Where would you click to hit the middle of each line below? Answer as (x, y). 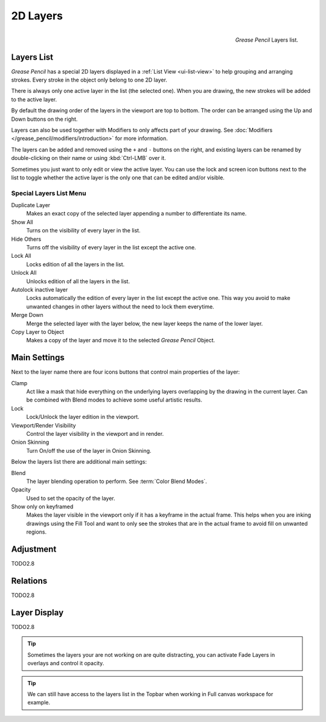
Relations (29, 580)
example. (39, 703)
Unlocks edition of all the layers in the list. (78, 281)
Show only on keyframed (42, 506)
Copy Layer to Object (38, 331)
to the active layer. (34, 99)
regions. (37, 532)
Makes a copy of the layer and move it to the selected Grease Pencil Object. (121, 340)
